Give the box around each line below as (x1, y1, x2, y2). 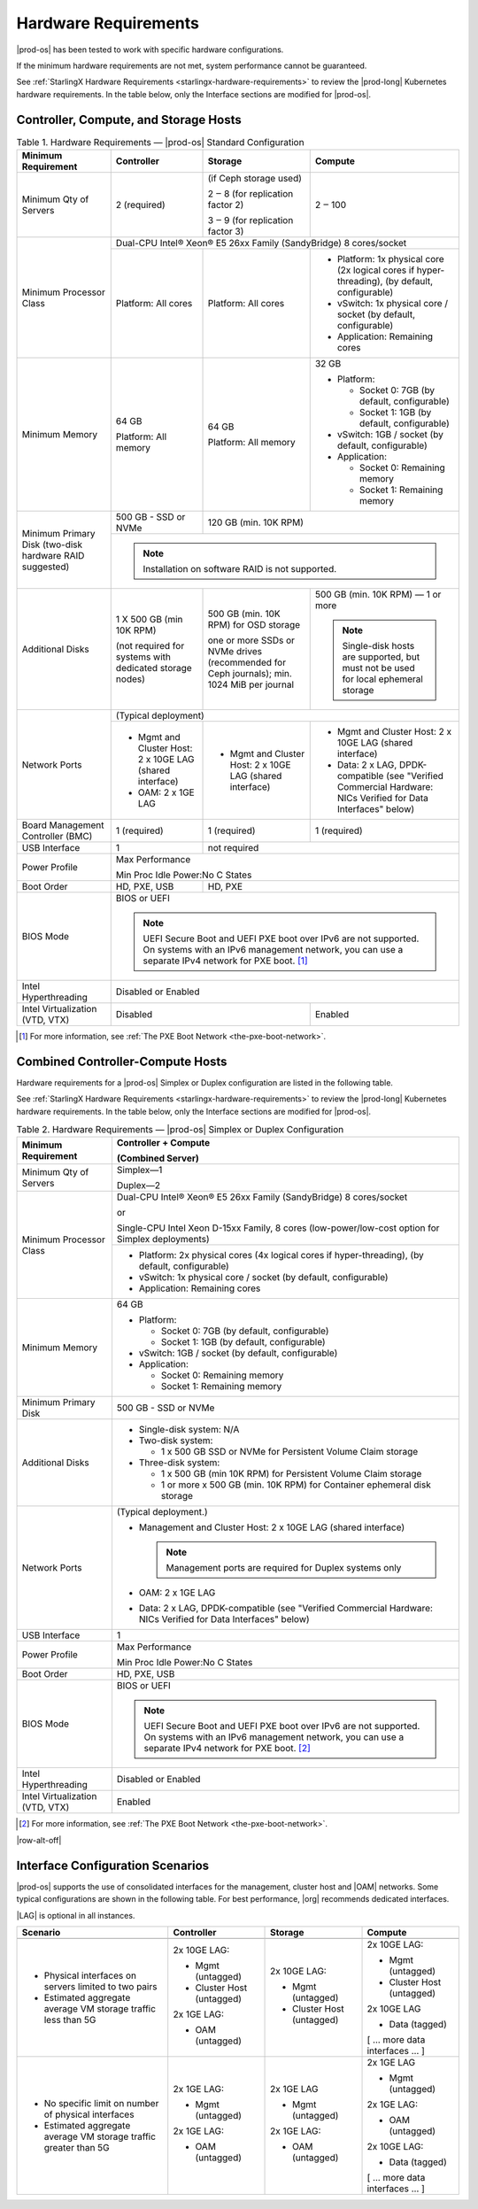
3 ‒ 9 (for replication (207, 214, 294, 226)
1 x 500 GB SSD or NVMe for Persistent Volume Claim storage (160, 1446, 419, 1458)
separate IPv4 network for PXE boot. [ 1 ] (143, 954, 309, 967)
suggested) (21, 560, 70, 573)
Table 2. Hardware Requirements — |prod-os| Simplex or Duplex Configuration (16, 1124, 344, 1136)
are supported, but (342, 651, 420, 663)
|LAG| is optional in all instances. (16, 1910, 135, 1920)
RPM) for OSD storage (207, 619, 301, 630)
